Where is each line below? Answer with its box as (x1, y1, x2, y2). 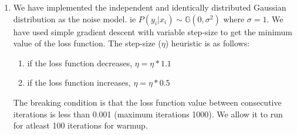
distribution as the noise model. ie (13, 12, 136, 25)
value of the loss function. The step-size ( (13, 37, 161, 49)
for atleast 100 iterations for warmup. (13, 119, 148, 131)
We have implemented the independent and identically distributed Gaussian (13, 1, 286, 13)
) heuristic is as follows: (165, 37, 250, 49)
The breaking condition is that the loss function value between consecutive (13, 96, 282, 108)
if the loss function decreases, (27, 56, 133, 69)
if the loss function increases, (27, 76, 131, 89)
